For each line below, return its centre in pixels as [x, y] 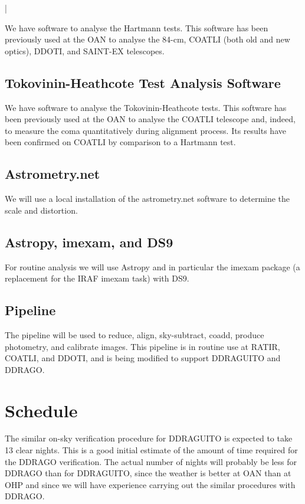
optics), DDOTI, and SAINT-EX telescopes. [85, 50]
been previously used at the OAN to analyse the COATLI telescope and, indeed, [150, 119]
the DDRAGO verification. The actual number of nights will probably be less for [151, 461]
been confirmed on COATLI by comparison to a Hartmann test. [120, 142]
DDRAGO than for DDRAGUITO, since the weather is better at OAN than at [148, 473]
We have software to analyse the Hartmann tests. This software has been [137, 27]
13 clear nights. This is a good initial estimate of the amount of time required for [151, 450]
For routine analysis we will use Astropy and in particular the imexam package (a [152, 266]
